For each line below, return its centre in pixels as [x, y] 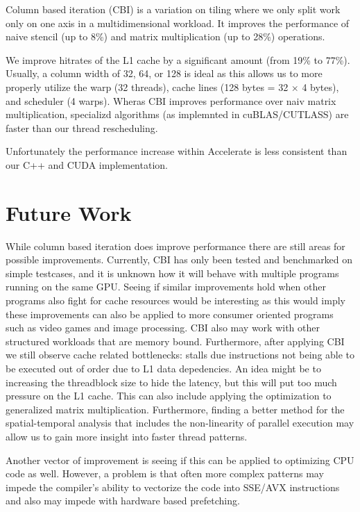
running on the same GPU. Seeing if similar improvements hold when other [166, 287]
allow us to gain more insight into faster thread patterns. [127, 436]
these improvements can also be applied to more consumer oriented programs [170, 314]
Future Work [69, 212]
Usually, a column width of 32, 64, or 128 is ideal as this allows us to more [164, 73]
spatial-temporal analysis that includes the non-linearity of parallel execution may [180, 423]
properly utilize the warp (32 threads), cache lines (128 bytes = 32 [147, 86]
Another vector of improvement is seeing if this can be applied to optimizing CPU [180, 460]
